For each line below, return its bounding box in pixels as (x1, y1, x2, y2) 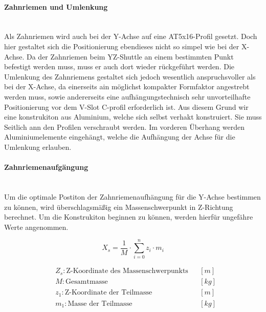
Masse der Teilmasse (68, 300, 132, 307)
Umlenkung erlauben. (4, 141, 72, 152)
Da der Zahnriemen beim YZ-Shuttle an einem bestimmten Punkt (27, 51, 234, 62)
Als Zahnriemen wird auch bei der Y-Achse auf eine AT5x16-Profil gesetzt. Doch (4, 31, 257, 42)
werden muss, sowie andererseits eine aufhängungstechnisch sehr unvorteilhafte (4, 91, 251, 102)
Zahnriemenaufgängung (4, 162, 88, 172)
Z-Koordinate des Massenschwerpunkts (66, 267, 188, 275)
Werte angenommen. (4, 221, 69, 232)
